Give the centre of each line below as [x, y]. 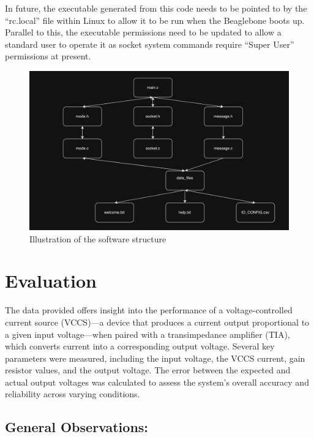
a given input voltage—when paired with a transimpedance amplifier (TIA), [148, 334]
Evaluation [51, 281]
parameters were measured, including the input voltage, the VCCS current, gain [155, 358]
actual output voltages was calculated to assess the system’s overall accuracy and [157, 382]
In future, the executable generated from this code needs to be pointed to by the [156, 8]
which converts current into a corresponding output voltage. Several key [140, 346]
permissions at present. [48, 56]
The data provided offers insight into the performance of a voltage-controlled [149, 310]
